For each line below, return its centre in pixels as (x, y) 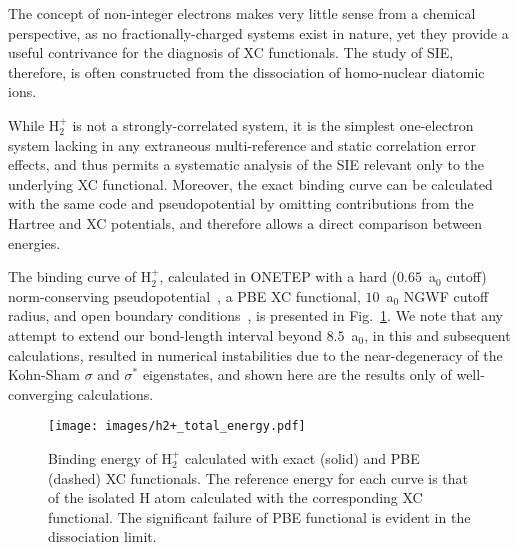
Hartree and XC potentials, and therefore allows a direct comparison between (245, 222)
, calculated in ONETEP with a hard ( (278, 276)
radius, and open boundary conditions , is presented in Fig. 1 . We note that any (255, 315)
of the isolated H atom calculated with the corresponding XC (235, 497)
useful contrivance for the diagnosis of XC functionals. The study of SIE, (231, 52)
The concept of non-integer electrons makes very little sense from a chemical (242, 13)
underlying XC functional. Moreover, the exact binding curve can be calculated (250, 183)
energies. (34, 242)
